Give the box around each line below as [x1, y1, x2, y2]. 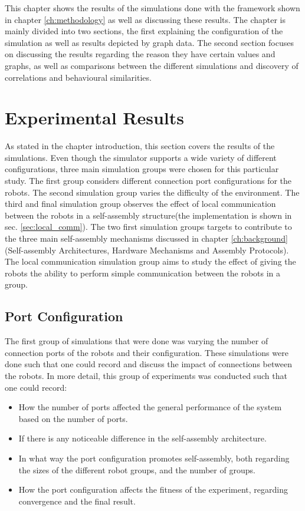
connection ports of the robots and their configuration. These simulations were [5, 346, 288, 358]
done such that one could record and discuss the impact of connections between [5, 358, 292, 370]
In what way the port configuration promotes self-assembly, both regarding [18, 451, 290, 464]
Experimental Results [5, 106, 184, 130]
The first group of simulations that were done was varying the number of [5, 335, 268, 347]
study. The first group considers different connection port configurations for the [5, 174, 292, 187]
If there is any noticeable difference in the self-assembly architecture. [18, 432, 267, 444]
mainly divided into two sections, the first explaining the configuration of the [5, 25, 283, 37]
